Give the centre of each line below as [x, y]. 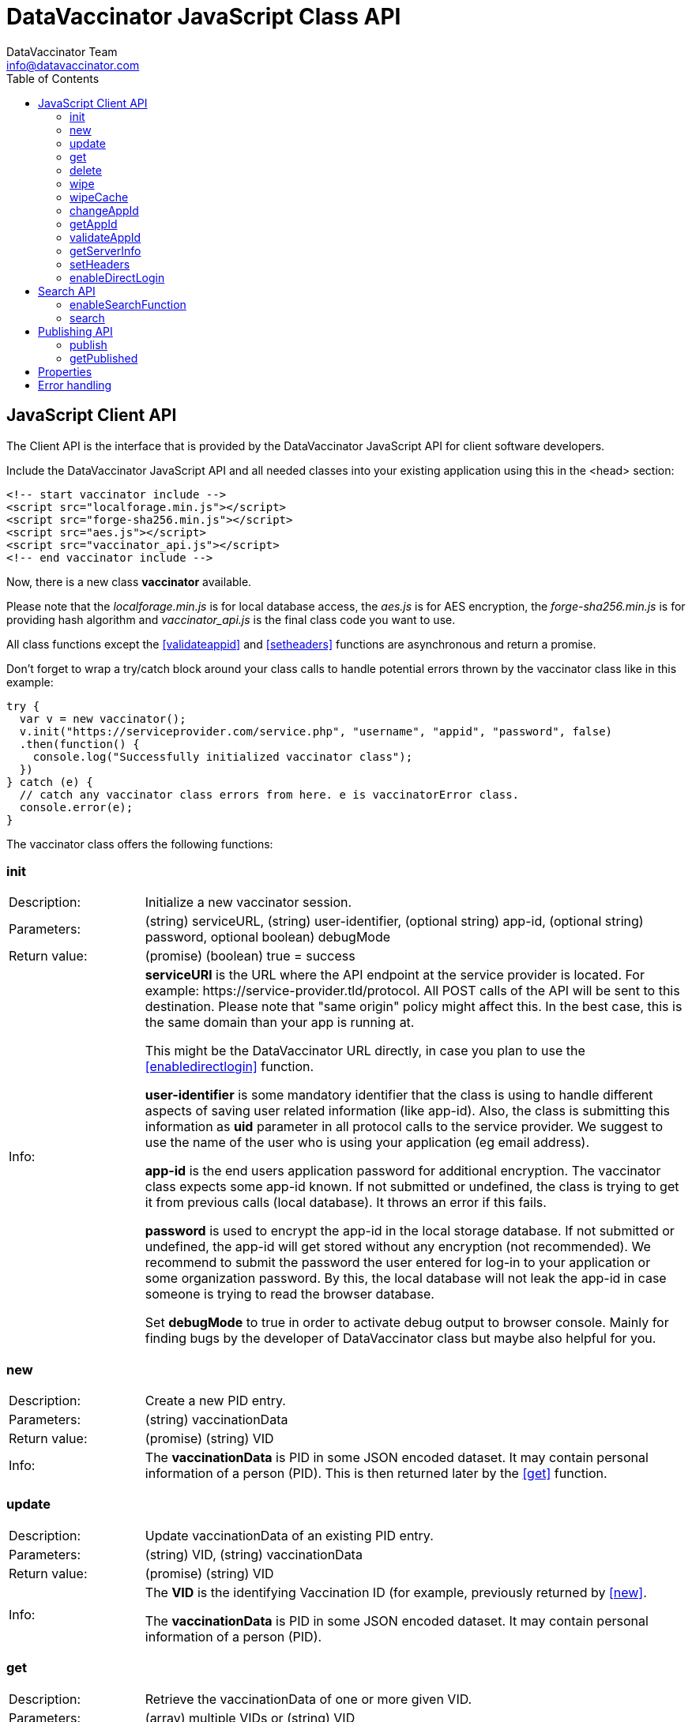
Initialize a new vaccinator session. [248, 902]
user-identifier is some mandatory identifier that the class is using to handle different [399, 1095]
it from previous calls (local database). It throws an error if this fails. [346, 1203]
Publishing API [75, 331]
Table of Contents [53, 78]
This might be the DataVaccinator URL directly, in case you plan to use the [365, 1051]
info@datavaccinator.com [73, 65]
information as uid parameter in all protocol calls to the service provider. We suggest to [404, 1127]
